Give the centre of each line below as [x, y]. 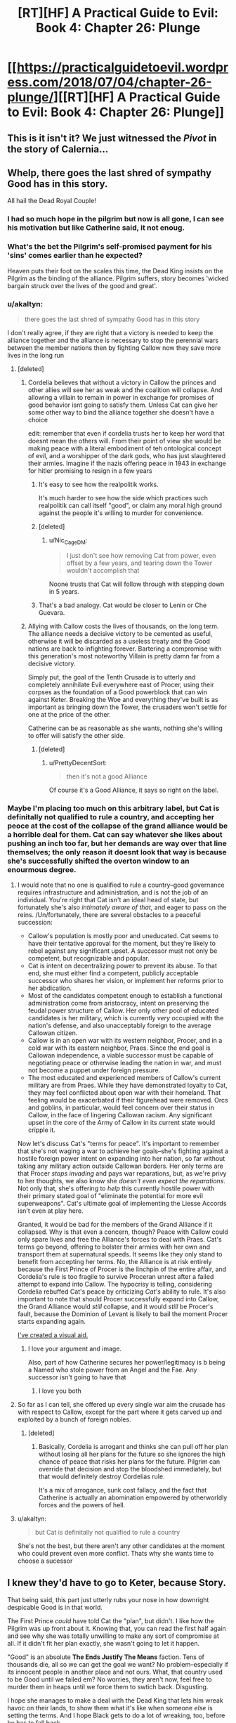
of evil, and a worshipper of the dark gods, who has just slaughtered [127, 455]
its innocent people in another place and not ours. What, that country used [115, 1672]
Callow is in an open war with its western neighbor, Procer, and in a [125, 1040]
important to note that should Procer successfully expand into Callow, [118, 1299]
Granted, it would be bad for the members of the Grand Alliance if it [115, 1224]
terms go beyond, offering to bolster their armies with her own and [114, 1247]
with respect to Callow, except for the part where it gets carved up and [120, 1412]
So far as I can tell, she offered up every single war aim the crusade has [121, 1404]
